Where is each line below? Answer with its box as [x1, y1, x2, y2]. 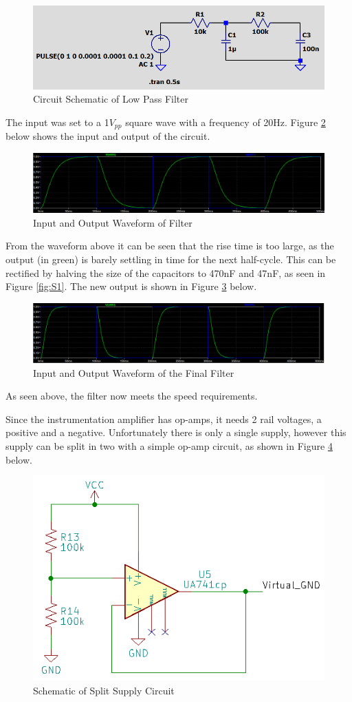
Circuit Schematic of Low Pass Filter [33, 92, 188, 106]
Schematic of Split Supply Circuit [33, 683, 175, 697]
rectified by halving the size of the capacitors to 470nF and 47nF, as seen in [5, 265, 326, 280]
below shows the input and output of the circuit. [5, 129, 210, 143]
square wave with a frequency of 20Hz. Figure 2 [125, 114, 326, 129]
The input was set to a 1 [5, 114, 109, 129]
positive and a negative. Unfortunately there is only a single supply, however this [5, 425, 346, 440]
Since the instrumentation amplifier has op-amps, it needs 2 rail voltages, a [5, 411, 322, 426]
